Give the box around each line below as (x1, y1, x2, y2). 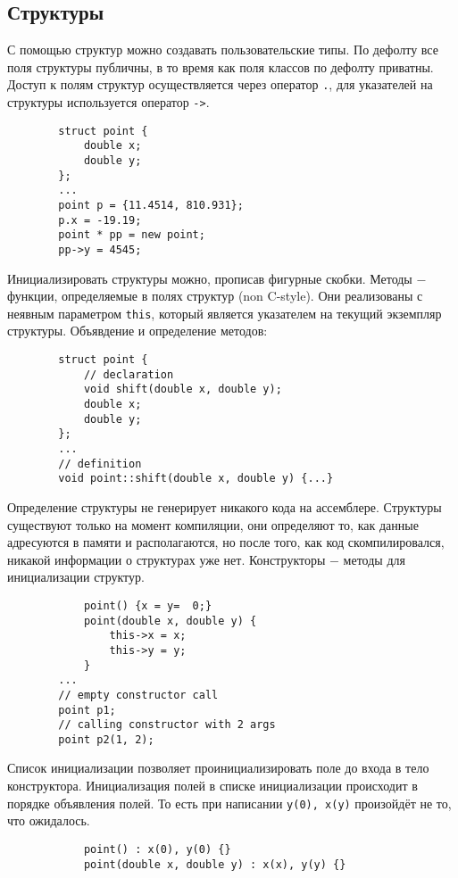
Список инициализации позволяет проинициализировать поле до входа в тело (7, 758, 429, 777)
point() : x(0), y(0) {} (83, 842, 231, 856)
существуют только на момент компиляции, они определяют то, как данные (7, 515, 419, 534)
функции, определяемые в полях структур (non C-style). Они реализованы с (7, 286, 423, 305)
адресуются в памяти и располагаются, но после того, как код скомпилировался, (7, 533, 445, 551)
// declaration (83, 368, 174, 381)
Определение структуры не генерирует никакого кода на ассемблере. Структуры (7, 497, 442, 516)
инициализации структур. (7, 567, 145, 586)
